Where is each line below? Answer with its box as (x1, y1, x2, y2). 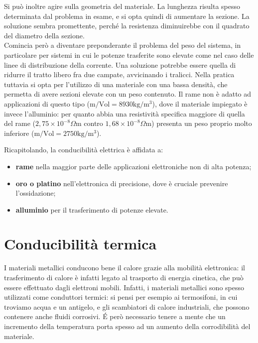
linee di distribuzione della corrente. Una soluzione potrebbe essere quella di (4, 59, 236, 70)
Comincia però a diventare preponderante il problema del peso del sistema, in (4, 40, 241, 50)
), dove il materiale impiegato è (152, 98, 248, 109)
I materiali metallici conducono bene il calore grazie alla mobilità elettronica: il (4, 262, 245, 273)
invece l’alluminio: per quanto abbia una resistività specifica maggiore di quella (4, 108, 245, 118)
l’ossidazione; (15, 188, 56, 198)
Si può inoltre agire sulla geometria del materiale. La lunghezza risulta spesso (4, 1, 241, 11)
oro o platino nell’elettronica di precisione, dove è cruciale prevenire (15, 178, 228, 188)
